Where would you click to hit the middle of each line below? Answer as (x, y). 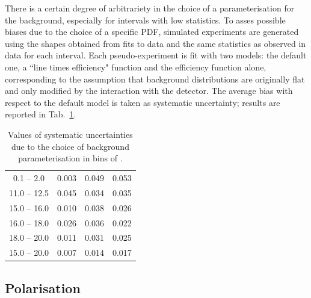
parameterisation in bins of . (70, 158)
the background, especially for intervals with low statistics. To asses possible (145, 20)
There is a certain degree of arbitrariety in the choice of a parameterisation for (150, 8)
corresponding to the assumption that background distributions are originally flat (155, 79)
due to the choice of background (70, 146)
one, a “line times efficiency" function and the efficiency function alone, (136, 67)
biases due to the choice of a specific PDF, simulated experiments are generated (152, 32)
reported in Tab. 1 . (41, 114)
